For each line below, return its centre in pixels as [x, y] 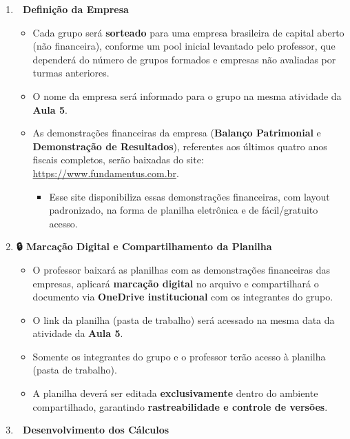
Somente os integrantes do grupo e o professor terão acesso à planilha [179, 356]
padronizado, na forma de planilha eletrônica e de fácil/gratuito [184, 210]
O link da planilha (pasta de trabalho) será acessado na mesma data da [184, 319]
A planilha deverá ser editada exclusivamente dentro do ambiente [175, 393]
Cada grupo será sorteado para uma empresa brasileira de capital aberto [188, 32]
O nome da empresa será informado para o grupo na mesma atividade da [187, 95]
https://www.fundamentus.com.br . [106, 173]
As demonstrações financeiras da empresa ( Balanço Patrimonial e [177, 133]
